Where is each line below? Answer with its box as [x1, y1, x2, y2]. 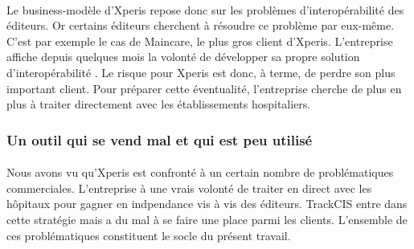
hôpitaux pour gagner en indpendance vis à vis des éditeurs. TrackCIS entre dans [6, 195, 408, 212]
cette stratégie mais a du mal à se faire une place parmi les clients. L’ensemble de [6, 210, 408, 227]
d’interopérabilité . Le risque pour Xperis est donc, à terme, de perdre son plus [6, 63, 396, 80]
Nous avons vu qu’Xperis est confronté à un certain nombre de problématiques [6, 164, 394, 181]
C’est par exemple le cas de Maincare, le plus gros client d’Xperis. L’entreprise [6, 32, 393, 49]
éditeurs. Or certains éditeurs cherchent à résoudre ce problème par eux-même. [6, 17, 395, 34]
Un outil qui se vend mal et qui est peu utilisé [6, 129, 313, 149]
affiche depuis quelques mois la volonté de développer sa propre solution [6, 48, 360, 65]
